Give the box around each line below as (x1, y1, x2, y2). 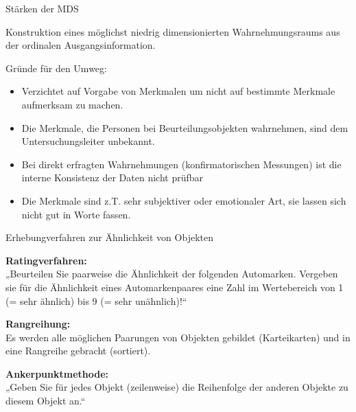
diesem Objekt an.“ (5, 393, 86, 408)
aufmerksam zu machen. (21, 97, 123, 111)
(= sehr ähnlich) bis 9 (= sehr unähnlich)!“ (5, 293, 187, 308)
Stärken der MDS (5, 1, 79, 15)
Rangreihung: (5, 317, 71, 331)
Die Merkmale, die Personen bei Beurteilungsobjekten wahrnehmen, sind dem (21, 120, 348, 135)
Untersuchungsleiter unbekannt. (21, 134, 155, 148)
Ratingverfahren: (5, 253, 87, 267)
